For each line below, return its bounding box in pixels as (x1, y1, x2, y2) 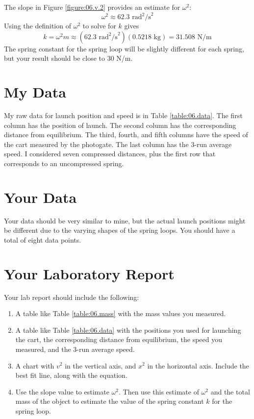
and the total (210, 386, 250, 396)
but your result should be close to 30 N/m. (4, 53, 133, 63)
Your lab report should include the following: (4, 292, 139, 302)
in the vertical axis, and (65, 360, 136, 370)
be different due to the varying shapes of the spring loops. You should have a (4, 225, 235, 235)
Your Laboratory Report (4, 263, 175, 283)
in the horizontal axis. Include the (147, 360, 249, 370)
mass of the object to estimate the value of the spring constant (15, 396, 204, 406)
